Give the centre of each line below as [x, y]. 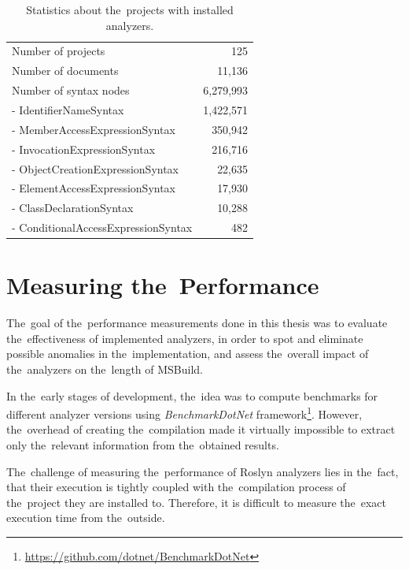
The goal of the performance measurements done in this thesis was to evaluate [197, 323]
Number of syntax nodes [71, 90]
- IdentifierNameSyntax [68, 109]
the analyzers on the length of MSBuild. [105, 369]
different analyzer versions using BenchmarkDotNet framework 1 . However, [184, 413]
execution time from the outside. [86, 518]
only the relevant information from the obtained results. [143, 445]
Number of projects [59, 51]
